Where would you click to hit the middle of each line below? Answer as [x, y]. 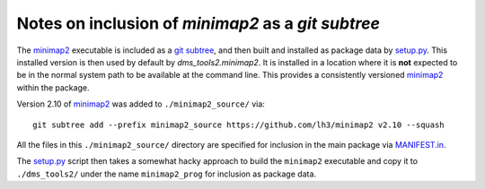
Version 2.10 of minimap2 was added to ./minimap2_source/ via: [141, 104]
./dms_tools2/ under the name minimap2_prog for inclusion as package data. [167, 174]
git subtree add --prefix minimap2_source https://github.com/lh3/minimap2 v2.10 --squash [238, 125]
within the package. [53, 87]
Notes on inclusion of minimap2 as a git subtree [198, 23]
